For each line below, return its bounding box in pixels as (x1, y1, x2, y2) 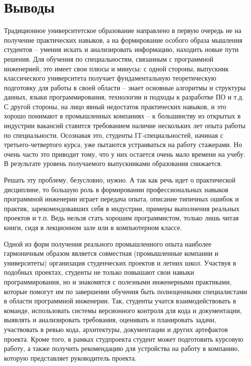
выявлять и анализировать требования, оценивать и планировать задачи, (4, 315, 217, 325)
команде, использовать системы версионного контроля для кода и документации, (4, 305, 242, 315)
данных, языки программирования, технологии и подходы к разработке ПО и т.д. (4, 92, 244, 102)
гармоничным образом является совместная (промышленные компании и (4, 248, 219, 258)
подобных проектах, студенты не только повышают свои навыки (4, 267, 194, 277)
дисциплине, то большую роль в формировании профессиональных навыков (4, 184, 229, 194)
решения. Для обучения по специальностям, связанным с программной (4, 53, 214, 64)
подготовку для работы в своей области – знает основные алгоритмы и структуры (4, 82, 246, 92)
